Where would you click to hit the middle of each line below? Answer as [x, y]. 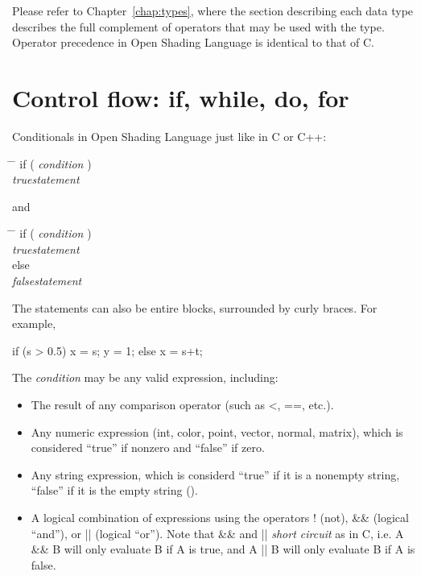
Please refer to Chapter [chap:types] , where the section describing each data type [213, 10]
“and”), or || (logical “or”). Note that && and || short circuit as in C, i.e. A [217, 533]
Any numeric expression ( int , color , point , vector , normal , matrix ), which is [217, 431]
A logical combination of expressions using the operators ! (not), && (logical [220, 517]
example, [34, 323]
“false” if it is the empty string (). [114, 490]
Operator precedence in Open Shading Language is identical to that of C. [193, 42]
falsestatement [47, 281]
